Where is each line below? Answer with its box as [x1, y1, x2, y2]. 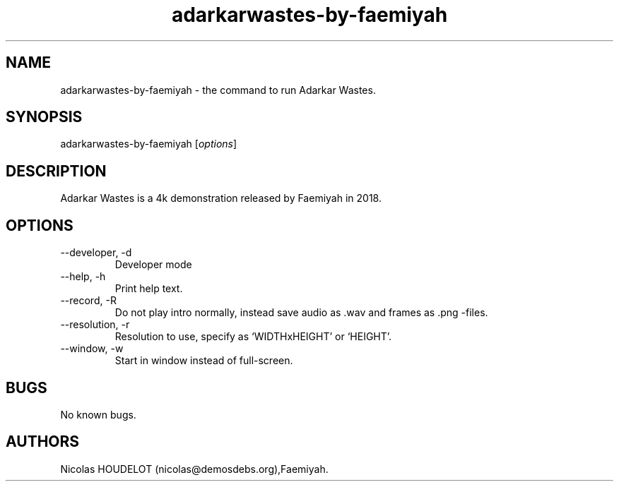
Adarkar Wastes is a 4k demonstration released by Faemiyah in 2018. [60, 192, 382, 205]
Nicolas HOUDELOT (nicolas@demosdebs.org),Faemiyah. [60, 462, 329, 475]
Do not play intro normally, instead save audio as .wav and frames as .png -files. [114, 306, 488, 319]
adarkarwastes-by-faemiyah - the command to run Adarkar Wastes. [60, 83, 376, 96]
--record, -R [60, 294, 117, 307]
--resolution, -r [60, 318, 130, 331]
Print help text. [114, 282, 183, 295]
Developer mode [114, 258, 192, 271]
